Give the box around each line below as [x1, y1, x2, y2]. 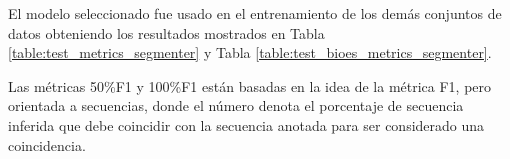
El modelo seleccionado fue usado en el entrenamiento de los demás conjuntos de [8, 3, 502, 23]
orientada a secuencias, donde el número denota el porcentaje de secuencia [8, 95, 464, 116]
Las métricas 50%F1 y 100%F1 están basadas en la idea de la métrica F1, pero [8, 75, 492, 96]
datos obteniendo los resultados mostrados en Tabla [8, 22, 325, 43]
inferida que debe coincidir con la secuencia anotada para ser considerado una [8, 114, 485, 135]
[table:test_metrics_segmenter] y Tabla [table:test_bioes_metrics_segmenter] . [8, 42, 492, 63]
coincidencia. [8, 134, 86, 155]
